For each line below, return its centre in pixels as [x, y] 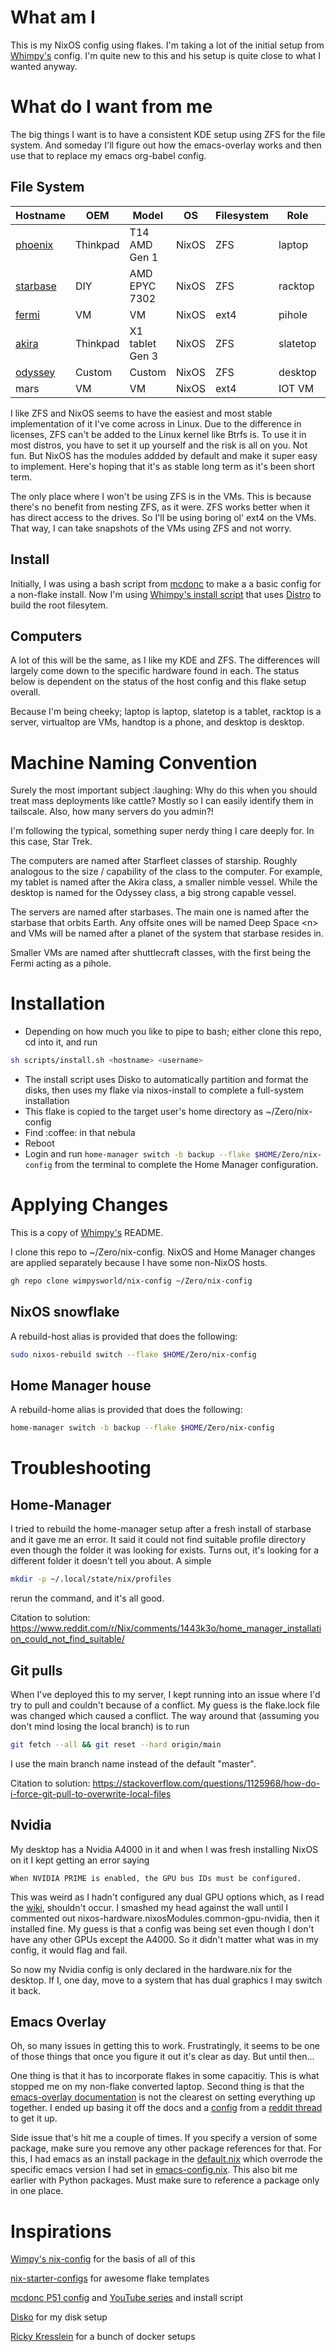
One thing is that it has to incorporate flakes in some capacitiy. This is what [165, 2076]
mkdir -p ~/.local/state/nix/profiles [91, 1579]
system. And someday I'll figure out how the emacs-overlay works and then [166, 145]
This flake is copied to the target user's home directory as [144, 1112]
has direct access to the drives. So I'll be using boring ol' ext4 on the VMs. [163, 517]
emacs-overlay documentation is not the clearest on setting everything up [163, 2097]
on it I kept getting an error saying [80, 1860]
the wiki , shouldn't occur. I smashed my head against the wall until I [149, 1907]
